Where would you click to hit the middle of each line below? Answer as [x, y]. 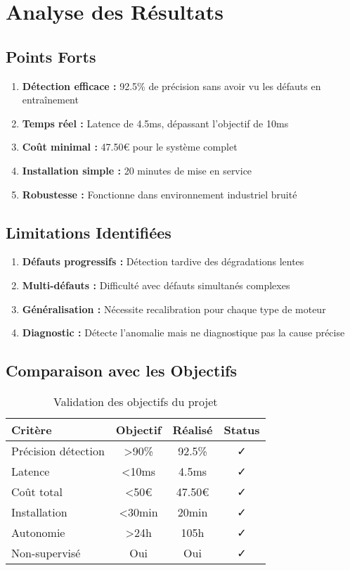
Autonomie [38, 532]
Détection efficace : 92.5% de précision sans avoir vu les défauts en [171, 85]
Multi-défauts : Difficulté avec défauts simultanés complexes [156, 285]
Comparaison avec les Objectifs [121, 370]
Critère [32, 429]
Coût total [37, 491]
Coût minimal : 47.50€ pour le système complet [130, 147]
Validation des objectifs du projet [135, 401]
